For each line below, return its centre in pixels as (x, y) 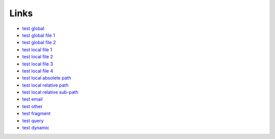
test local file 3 (38, 64)
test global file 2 (39, 43)
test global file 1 (39, 35)
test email (32, 99)
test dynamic (36, 128)
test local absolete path (47, 78)
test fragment (36, 114)
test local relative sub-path (50, 92)
